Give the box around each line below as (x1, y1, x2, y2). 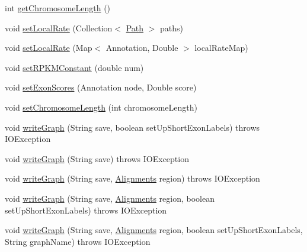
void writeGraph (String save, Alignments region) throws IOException (5, 172, 260, 185)
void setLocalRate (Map (5, 41, 92, 54)
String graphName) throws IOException (5, 235, 151, 247)
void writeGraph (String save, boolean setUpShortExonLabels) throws (5, 121, 260, 133)
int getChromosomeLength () (5, 2, 111, 14)
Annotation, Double (105, 41, 178, 54)
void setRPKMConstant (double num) (5, 61, 144, 73)
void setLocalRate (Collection (5, 21, 113, 34)
